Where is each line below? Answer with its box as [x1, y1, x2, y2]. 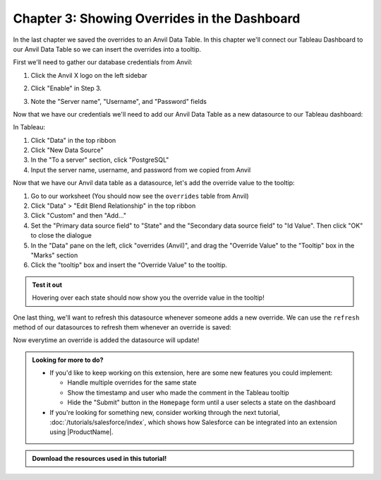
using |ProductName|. [49, 428, 114, 436]
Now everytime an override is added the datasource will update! [13, 336, 200, 344]
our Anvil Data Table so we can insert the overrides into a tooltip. [13, 45, 201, 53]
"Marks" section [30, 251, 78, 259]
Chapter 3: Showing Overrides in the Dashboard [13, 11, 301, 26]
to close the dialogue [30, 231, 92, 240]
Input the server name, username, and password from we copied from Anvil [30, 165, 251, 174]
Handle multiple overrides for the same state [67, 378, 197, 387]
